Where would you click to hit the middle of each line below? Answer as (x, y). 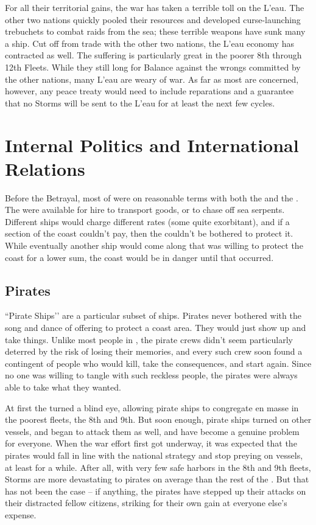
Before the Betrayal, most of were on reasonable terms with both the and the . (152, 197)
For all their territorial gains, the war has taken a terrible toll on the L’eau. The (155, 7)
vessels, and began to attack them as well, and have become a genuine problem (152, 431)
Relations (45, 168)
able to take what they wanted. (63, 387)
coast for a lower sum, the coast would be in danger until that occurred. (139, 257)
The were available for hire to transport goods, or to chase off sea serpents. (145, 210)
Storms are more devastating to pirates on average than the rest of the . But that (157, 479)
